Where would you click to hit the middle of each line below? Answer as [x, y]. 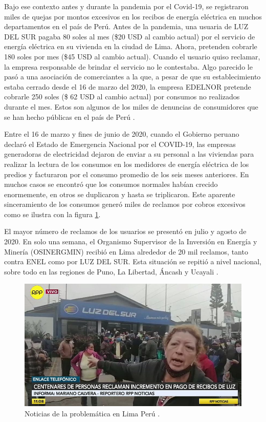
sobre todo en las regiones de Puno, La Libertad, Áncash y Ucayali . [111, 271]
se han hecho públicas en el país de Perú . [70, 117]
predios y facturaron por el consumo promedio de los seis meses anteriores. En [127, 174]
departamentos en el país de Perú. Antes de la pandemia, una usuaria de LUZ [126, 26]
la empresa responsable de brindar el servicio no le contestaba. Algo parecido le [128, 66]
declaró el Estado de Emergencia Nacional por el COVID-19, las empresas [120, 144]
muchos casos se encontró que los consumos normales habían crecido [111, 184]
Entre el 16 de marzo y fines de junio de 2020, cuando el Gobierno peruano [122, 134]
